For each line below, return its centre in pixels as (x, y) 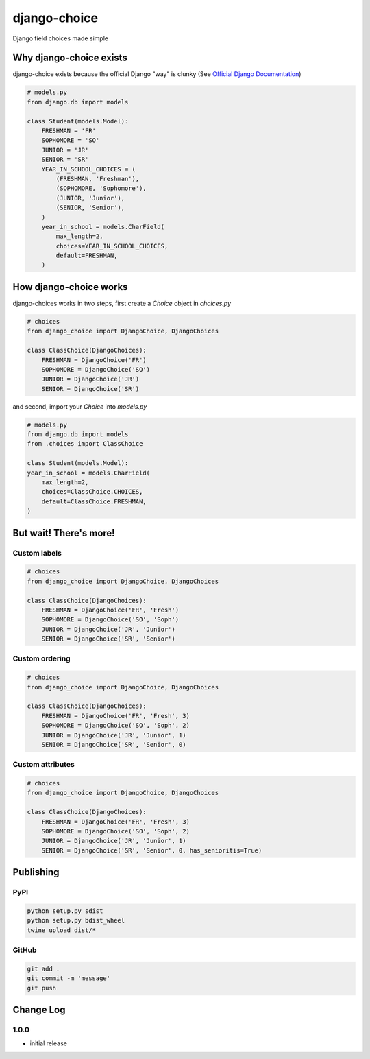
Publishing (36, 872)
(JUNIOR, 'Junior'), (90, 198)
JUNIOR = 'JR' (65, 150)
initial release (49, 1043)
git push (42, 988)
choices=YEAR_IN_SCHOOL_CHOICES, (112, 246)
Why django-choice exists (70, 58)
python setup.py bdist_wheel (76, 920)
